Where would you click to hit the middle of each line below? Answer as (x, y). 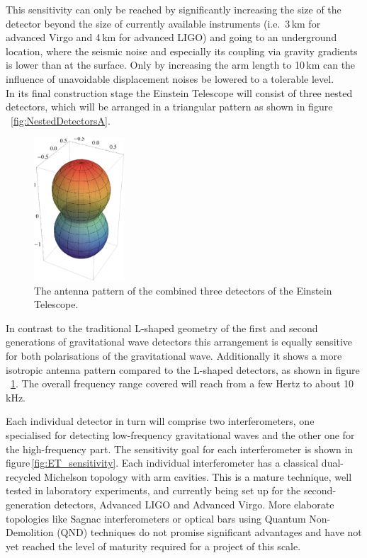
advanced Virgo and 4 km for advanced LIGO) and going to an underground (171, 37)
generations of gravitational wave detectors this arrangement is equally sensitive (179, 342)
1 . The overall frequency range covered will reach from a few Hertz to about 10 (182, 383)
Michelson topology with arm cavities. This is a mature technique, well (198, 476)
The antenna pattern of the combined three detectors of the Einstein (183, 290)
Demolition (30, 532)
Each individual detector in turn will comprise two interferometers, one (160, 421)
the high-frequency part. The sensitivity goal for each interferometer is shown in (180, 449)
